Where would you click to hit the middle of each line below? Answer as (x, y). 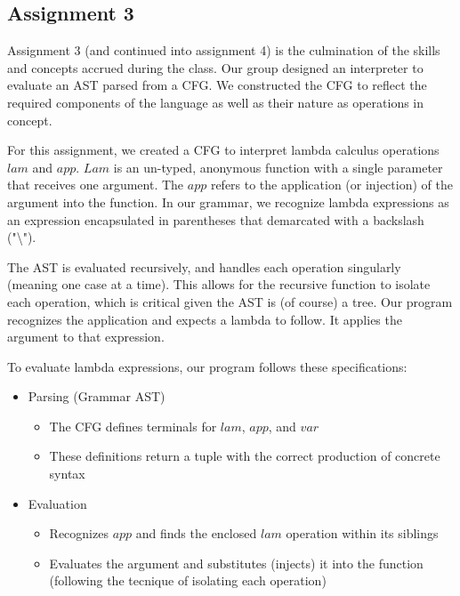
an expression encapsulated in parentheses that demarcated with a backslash (216, 219)
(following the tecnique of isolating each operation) (188, 580)
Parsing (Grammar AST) (97, 396)
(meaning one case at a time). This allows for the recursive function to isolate (219, 284)
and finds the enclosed (196, 533)
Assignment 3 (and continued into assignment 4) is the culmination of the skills (224, 50)
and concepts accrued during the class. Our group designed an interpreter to (215, 67)
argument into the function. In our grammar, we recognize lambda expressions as (228, 201)
